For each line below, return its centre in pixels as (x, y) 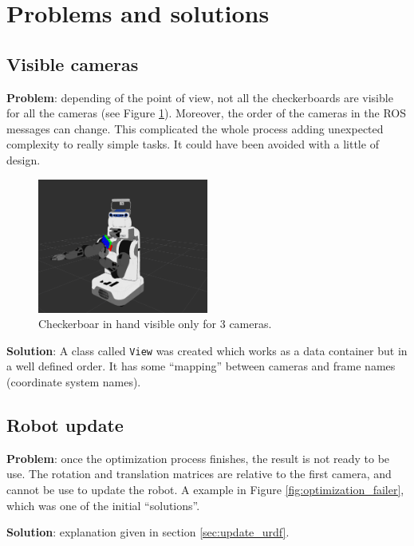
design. (24, 159)
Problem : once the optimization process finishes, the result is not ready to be (198, 458)
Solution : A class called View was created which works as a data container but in (207, 350)
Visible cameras (73, 63)
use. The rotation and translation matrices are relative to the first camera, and (199, 474)
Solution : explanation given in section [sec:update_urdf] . (148, 532)
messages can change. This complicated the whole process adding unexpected (195, 128)
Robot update (65, 425)
